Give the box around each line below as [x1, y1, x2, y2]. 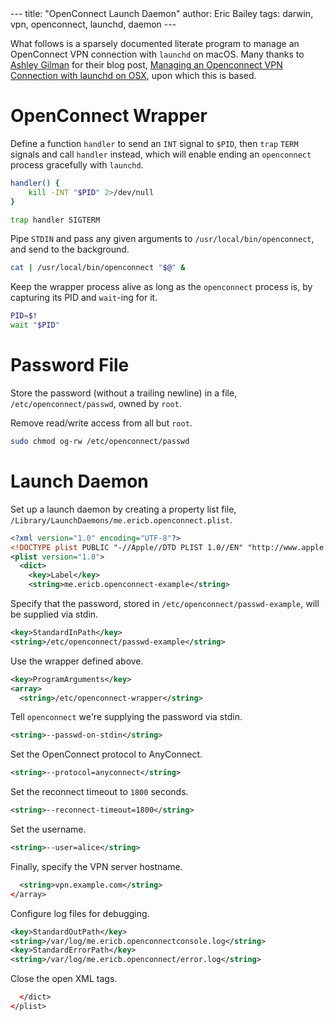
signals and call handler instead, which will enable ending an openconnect [10, 148, 312, 160]
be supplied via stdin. [10, 608, 99, 621]
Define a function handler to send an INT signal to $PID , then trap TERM [10, 137, 299, 149]
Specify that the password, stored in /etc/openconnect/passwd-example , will [10, 598, 320, 610]
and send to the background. [10, 243, 130, 256]
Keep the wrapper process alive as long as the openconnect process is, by [10, 281, 313, 293]
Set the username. [10, 823, 87, 836]
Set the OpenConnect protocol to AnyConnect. [10, 748, 203, 761]
